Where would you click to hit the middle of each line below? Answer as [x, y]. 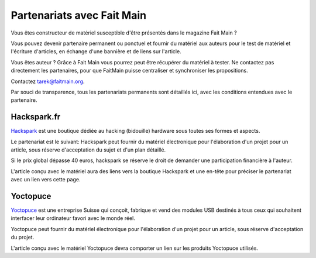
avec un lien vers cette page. [46, 180]
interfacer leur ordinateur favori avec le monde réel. [73, 218]
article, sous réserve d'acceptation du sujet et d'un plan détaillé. [88, 150]
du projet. [23, 238]
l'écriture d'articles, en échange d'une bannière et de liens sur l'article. [96, 51]
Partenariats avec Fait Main [78, 15]
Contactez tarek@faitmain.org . [48, 81]
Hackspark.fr [36, 117]
